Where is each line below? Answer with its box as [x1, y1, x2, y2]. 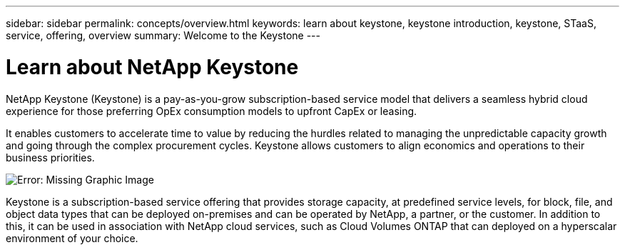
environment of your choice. [6, 231, 138, 244]
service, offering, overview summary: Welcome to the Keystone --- [6, 29, 320, 41]
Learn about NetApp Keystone [6, 54, 299, 79]
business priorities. [6, 151, 95, 164]
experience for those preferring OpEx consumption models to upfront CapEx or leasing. [6, 104, 417, 117]
